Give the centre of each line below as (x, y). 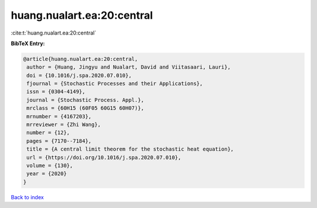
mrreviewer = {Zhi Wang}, (64, 125)
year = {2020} (47, 174)
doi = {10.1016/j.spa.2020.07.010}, (79, 75)
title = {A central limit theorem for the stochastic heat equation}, (130, 149)
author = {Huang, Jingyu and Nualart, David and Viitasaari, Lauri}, (129, 67)
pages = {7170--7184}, (59, 141)
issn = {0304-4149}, (56, 92)
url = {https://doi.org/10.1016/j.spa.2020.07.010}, (104, 157)
